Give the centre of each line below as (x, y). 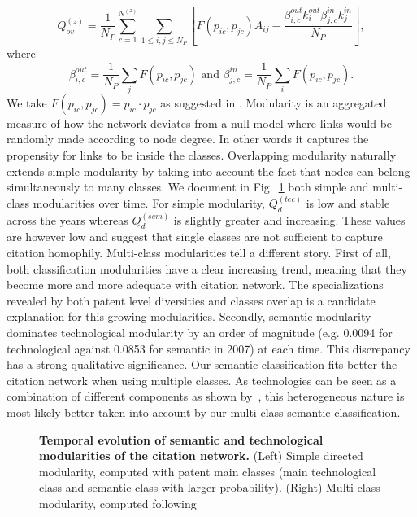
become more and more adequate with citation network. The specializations (195, 285)
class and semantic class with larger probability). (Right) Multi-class (210, 487)
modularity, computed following (118, 503)
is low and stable (348, 202)
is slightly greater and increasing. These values (289, 219)
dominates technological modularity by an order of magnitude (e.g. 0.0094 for (200, 332)
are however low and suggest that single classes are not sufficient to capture (195, 237)
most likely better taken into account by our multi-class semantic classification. (204, 412)
